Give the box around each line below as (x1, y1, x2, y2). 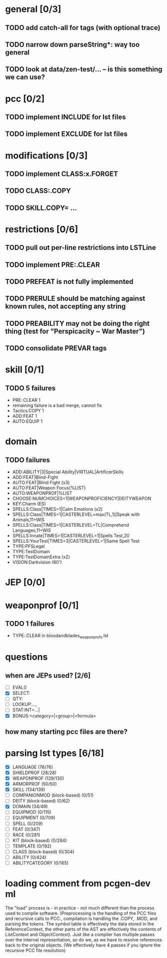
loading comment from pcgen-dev (5, 878, 151, 889)
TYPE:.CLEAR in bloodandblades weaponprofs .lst (12, 633, 108, 640)
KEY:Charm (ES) (12, 501, 46, 507)
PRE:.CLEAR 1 (12, 397, 41, 403)
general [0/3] (5, 3, 61, 15)
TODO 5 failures (5, 384, 56, 392)
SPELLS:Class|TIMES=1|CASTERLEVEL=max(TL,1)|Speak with (12, 511, 140, 518)
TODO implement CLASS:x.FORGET (5, 169, 118, 178)
